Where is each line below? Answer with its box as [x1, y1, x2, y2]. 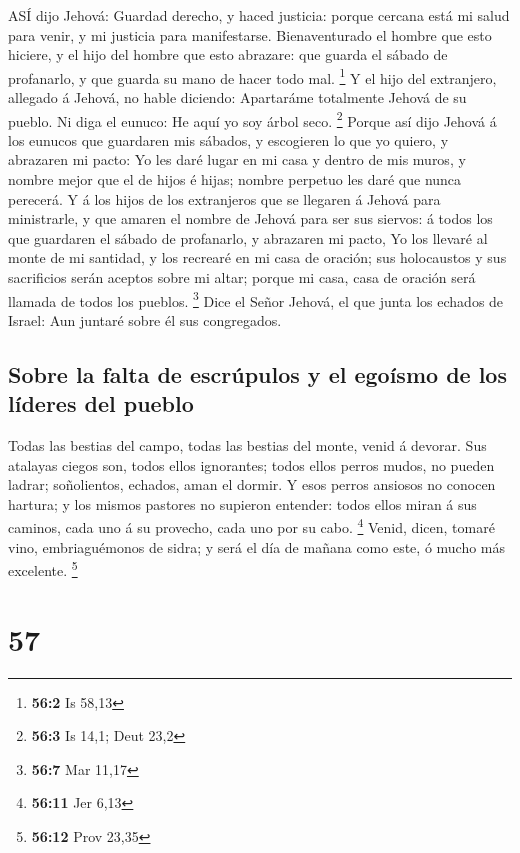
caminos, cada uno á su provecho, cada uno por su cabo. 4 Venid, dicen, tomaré [8, 514, 495, 538]
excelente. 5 [8, 557, 78, 580]
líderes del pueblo [8, 388, 194, 419]
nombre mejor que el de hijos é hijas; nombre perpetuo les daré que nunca [8, 169, 462, 190]
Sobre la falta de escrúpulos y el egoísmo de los [8, 358, 507, 389]
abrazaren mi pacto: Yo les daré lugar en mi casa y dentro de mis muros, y [8, 149, 466, 170]
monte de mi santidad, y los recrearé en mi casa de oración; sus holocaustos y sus [8, 247, 507, 268]
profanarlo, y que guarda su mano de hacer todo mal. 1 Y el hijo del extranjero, [8, 64, 497, 88]
